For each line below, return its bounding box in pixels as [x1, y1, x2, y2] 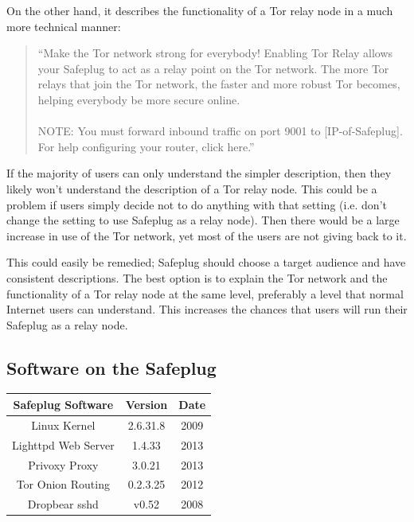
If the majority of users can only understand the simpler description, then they [6, 165, 392, 181]
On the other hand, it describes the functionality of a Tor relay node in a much [6, 2, 393, 18]
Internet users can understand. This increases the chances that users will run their [6, 301, 408, 317]
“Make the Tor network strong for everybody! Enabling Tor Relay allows [37, 45, 393, 61]
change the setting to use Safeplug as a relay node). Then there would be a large [6, 212, 400, 228]
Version [125, 395, 168, 412]
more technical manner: [6, 18, 121, 34]
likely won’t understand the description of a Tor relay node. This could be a [6, 180, 377, 197]
